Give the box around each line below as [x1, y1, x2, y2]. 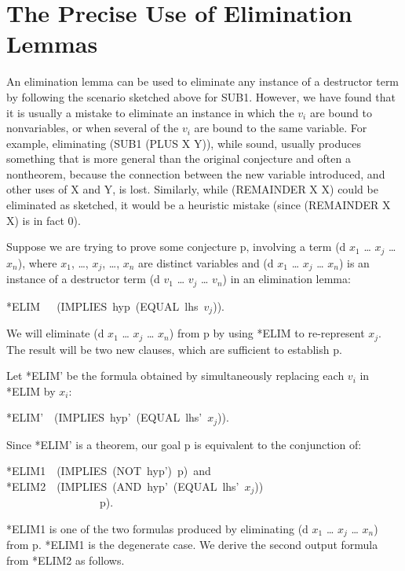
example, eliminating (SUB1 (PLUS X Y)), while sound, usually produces [6, 134, 362, 151]
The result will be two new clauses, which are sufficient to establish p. [6, 341, 342, 357]
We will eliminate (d [6, 325, 104, 341]
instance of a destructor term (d [6, 271, 160, 287]
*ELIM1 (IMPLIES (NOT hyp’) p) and [6, 462, 211, 479]
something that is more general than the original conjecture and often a [6, 150, 351, 167]
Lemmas [6, 28, 98, 60]
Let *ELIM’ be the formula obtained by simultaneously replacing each [6, 367, 345, 384]
